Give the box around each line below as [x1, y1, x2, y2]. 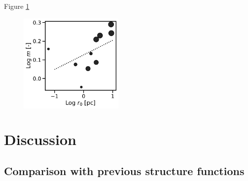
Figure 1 [4, 1, 30, 11]
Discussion [4, 129, 76, 149]
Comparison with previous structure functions [4, 163, 245, 178]
